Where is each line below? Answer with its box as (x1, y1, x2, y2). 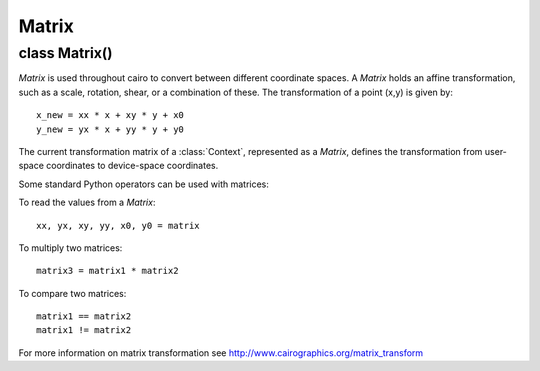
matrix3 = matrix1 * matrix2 (36, 265, 179, 277)
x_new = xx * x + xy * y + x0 (36, 110, 185, 121)
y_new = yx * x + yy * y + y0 (36, 123, 185, 135)
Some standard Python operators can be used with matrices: (18, 178, 270, 190)
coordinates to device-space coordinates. (46, 160, 219, 172)
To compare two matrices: (18, 287, 127, 299)
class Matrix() (18, 44, 113, 62)
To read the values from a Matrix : (18, 196, 156, 209)
